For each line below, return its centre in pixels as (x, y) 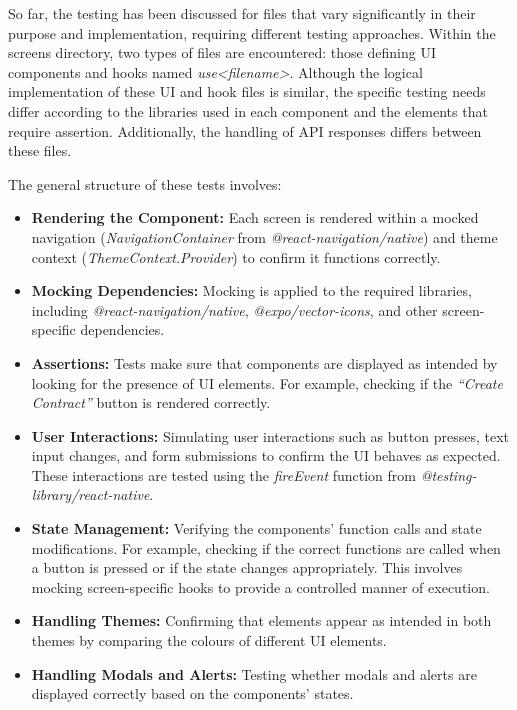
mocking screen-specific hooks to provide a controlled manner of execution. (260, 586)
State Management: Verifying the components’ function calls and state (256, 528)
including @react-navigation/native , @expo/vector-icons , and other (234, 309)
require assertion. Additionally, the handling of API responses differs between (245, 130)
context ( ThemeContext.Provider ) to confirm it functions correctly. (236, 256)
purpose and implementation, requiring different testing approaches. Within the (252, 32)
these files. (40, 150)
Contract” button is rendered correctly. (151, 402)
